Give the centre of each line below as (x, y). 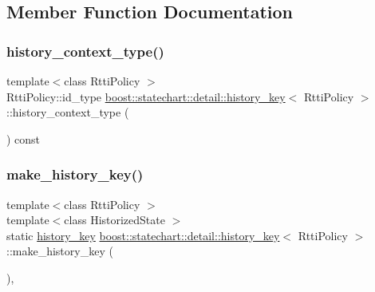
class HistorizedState (114, 220)
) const (24, 138)
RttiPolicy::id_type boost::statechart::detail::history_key (146, 96)
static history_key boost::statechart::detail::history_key (143, 235)
